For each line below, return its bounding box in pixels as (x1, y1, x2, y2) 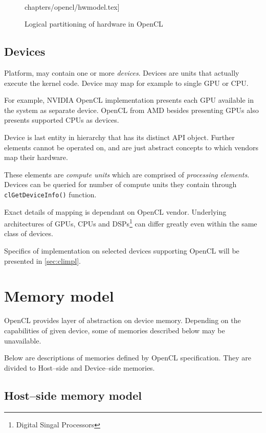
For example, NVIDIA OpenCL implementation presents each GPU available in (4, 95, 254, 105)
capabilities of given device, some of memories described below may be (4, 325, 225, 335)
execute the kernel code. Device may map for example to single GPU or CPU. (4, 77, 249, 88)
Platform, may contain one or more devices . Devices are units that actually (4, 67, 239, 78)
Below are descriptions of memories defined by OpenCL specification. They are (4, 352, 252, 363)
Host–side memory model (4, 387, 142, 403)
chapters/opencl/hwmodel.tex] (25, 1, 120, 12)
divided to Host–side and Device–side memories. (4, 362, 155, 373)
